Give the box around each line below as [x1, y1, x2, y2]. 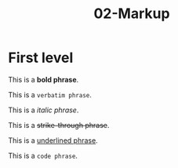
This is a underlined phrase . [8, 135, 98, 145]
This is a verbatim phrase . [8, 89, 92, 99]
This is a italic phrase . [8, 105, 79, 115]
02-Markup [93, 5, 170, 23]
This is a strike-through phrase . [8, 120, 110, 130]
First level [8, 49, 74, 67]
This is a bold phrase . [8, 75, 79, 84]
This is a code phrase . [8, 151, 78, 160]
